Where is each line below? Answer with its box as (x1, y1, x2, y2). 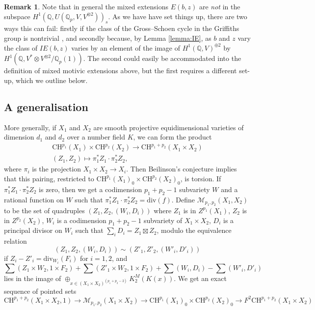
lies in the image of (4, 273, 61, 283)
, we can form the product (133, 132, 212, 142)
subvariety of (143, 215, 183, 225)
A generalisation (4, 99, 88, 114)
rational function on (4, 194, 64, 204)
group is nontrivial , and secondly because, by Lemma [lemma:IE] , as (4, 32, 211, 43)
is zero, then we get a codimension (39, 184, 142, 194)
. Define (171, 194, 195, 204)
